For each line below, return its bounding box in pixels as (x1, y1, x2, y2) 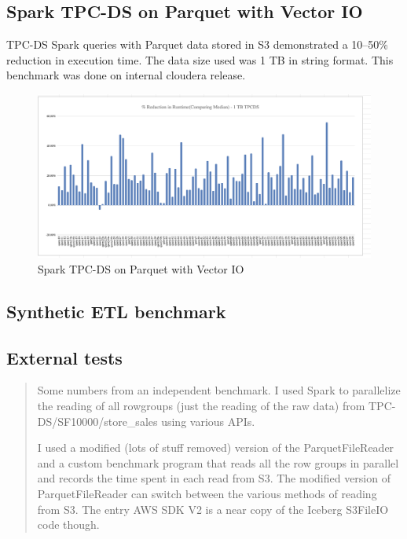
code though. (37, 516, 100, 533)
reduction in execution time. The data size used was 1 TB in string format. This (6, 51, 394, 68)
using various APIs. (161, 412, 255, 429)
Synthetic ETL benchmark (6, 299, 226, 323)
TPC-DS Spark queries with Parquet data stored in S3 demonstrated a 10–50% (6, 36, 388, 53)
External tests (6, 345, 123, 369)
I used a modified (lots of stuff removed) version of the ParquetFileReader (37, 439, 394, 456)
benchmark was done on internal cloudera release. (6, 67, 246, 83)
